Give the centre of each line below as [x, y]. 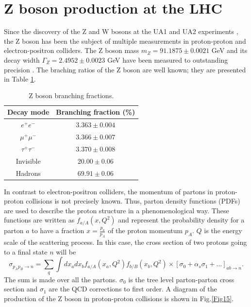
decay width [22, 60]
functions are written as [39, 220]
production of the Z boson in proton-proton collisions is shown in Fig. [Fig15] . [119, 298]
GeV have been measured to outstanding [167, 60]
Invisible [28, 161]
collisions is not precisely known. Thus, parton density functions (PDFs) [133, 201]
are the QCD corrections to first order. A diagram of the [133, 289]
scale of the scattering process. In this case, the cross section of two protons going [125, 242]
